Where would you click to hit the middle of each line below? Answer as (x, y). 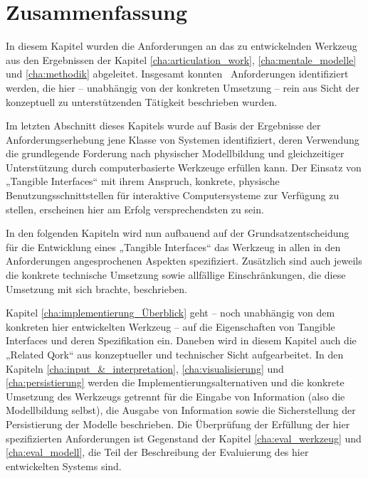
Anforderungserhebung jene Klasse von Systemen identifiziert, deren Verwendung (183, 139)
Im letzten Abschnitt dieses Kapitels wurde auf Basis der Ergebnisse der (163, 126)
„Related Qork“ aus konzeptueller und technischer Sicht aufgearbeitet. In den (175, 354)
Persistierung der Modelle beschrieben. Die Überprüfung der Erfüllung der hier (178, 424)
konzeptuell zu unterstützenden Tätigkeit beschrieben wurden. (142, 101)
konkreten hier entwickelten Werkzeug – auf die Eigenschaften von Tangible (170, 326)
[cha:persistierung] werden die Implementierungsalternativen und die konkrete (175, 382)
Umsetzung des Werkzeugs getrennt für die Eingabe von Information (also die (175, 396)
